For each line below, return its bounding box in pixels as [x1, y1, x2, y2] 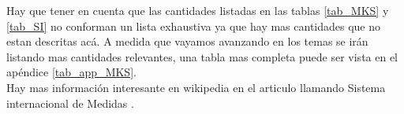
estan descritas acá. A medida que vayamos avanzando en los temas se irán [6, 33, 368, 50]
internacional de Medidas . [6, 94, 134, 111]
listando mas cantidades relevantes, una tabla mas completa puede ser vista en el [6, 48, 398, 64]
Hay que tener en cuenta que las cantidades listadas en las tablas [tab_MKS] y [6, 2, 389, 18]
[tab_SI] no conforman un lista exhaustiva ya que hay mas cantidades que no [6, 17, 381, 34]
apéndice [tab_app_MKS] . [6, 64, 137, 80]
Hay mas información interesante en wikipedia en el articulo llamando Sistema [6, 79, 386, 95]
